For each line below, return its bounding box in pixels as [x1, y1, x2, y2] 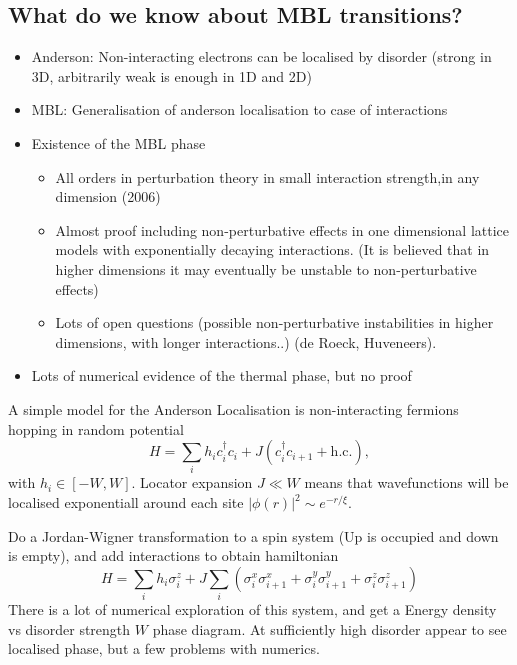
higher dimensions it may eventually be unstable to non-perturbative [55, 258, 477, 279]
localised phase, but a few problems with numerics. [8, 638, 320, 659]
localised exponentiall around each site [8, 492, 244, 513]
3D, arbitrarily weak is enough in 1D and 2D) [31, 65, 312, 86]
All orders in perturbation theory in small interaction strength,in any [55, 166, 480, 187]
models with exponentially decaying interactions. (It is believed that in [55, 239, 490, 260]
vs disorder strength [8, 618, 131, 639]
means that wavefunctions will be [304, 472, 509, 493]
